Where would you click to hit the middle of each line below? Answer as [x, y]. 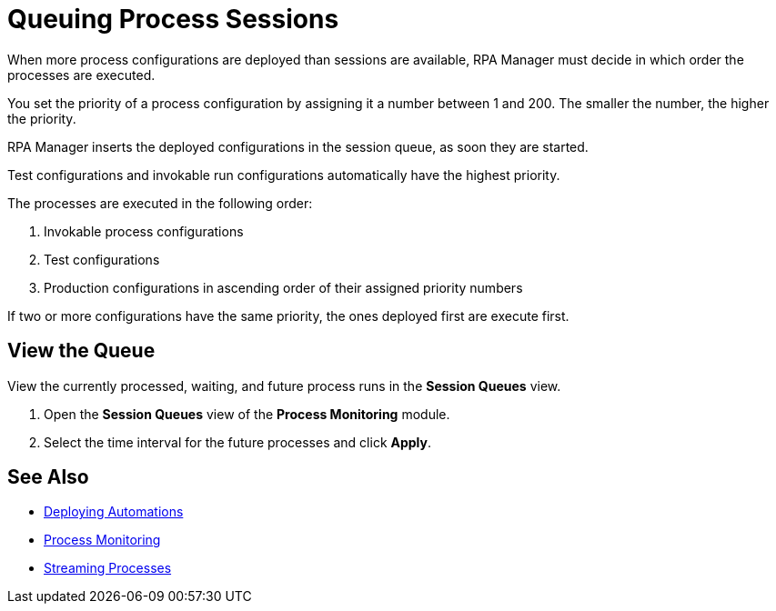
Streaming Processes [108, 568]
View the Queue [81, 351]
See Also [48, 477]
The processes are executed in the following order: [160, 203]
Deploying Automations [114, 512]
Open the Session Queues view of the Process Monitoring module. [247, 414]
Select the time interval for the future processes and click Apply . [238, 442]
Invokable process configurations [144, 231]
